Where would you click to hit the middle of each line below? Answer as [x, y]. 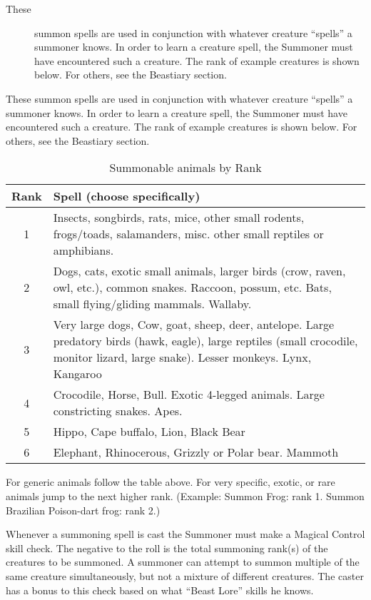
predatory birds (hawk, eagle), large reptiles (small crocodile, [205, 341]
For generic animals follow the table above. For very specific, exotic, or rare [171, 482]
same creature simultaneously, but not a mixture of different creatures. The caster [185, 575]
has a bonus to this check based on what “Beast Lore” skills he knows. [160, 590]
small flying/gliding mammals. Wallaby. [152, 304]
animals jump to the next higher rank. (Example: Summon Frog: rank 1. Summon [185, 495]
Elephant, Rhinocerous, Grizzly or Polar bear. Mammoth [196, 452]
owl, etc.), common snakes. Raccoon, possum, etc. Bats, [192, 288]
